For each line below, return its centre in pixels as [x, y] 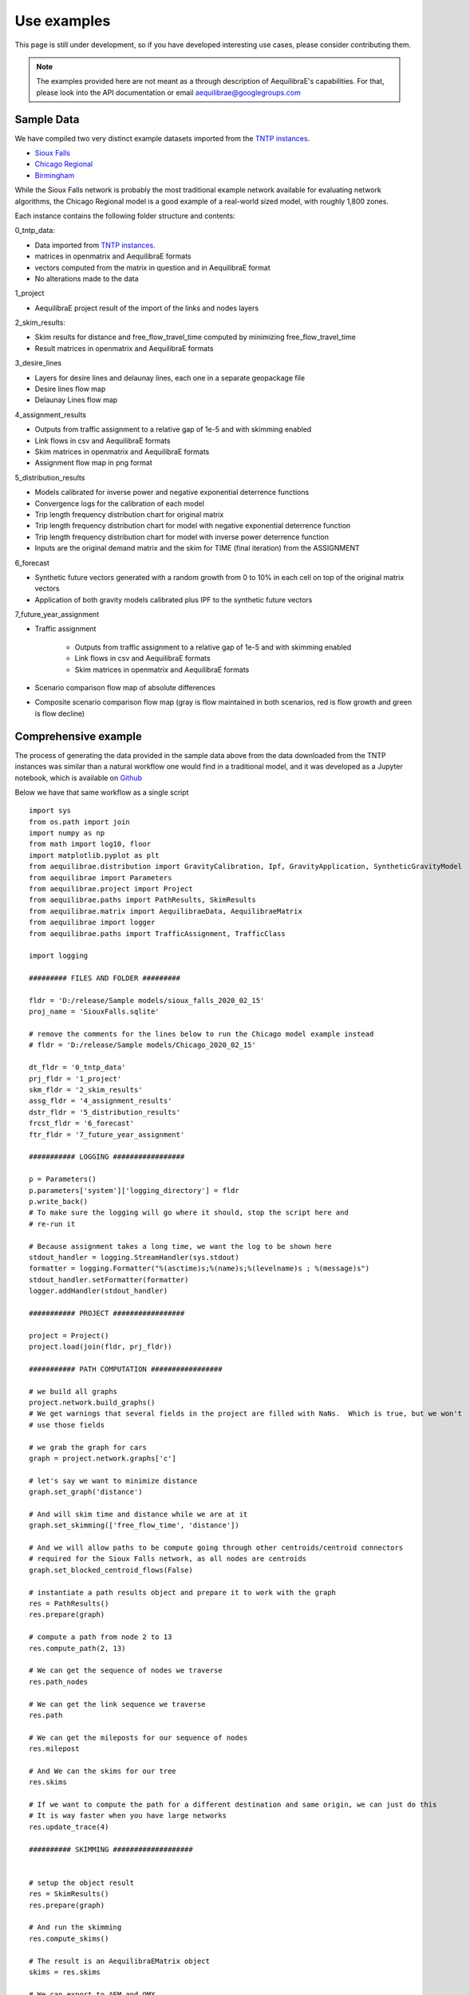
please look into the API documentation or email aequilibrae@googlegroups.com [168, 93]
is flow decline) [60, 713]
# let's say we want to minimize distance [113, 1481]
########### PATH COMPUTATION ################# [126, 1369]
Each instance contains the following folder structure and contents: [125, 215]
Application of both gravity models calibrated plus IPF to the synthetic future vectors [174, 599]
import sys [50, 811]
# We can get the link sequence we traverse [118, 1704]
